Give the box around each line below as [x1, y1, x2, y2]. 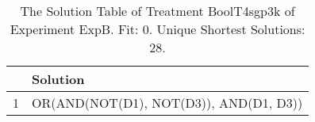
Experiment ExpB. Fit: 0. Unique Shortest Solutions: [10, 20, 305, 38]
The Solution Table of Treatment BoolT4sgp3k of [20, 2, 295, 20]
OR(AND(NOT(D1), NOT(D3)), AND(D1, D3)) [32, 93, 303, 112]
